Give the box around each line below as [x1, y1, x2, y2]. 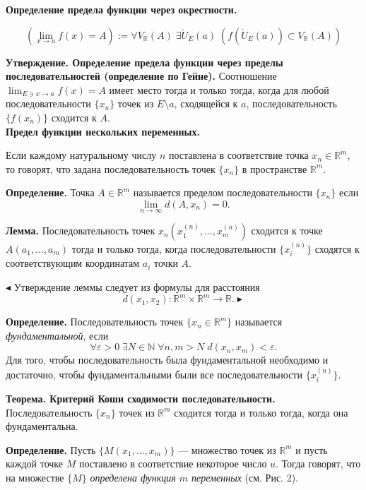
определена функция [90, 470, 176, 485]
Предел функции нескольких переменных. [6, 124, 200, 138]
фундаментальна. [6, 419, 78, 434]
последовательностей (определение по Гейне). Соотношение [6, 68, 277, 83]
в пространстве [242, 161, 307, 176]
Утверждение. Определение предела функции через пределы [6, 54, 283, 69]
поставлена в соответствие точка [168, 148, 309, 162]
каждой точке [6, 456, 64, 471]
